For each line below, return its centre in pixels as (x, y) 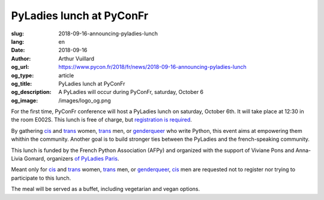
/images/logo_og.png (85, 100)
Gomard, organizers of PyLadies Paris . (72, 159)
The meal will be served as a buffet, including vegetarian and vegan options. (106, 189)
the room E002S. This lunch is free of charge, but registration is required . (101, 120)
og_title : (22, 83)
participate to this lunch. (41, 178)
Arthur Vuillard (76, 58)
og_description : (31, 92)
